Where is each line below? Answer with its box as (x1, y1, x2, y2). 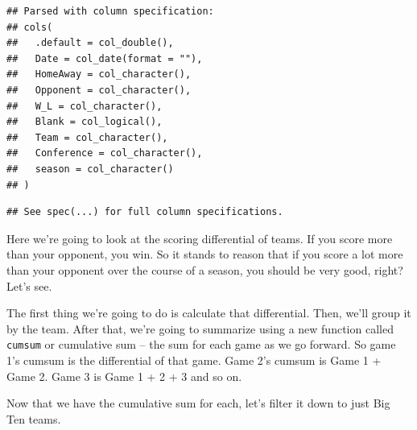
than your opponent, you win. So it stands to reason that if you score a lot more (6, 246, 403, 263)
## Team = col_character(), (6, 131, 168, 143)
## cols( (6, 21, 53, 33)
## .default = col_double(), (6, 37, 174, 49)
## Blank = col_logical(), (6, 116, 163, 128)
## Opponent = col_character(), (6, 84, 192, 96)
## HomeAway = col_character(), (6, 68, 192, 81)
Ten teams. (6, 410, 61, 427)
